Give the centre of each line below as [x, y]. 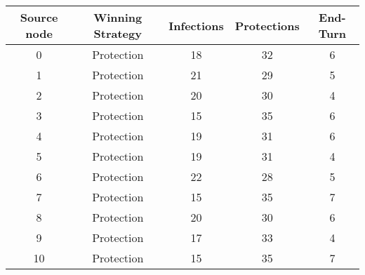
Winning [118, 17]
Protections [267, 25]
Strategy [118, 33]
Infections [196, 25]
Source [39, 17]
